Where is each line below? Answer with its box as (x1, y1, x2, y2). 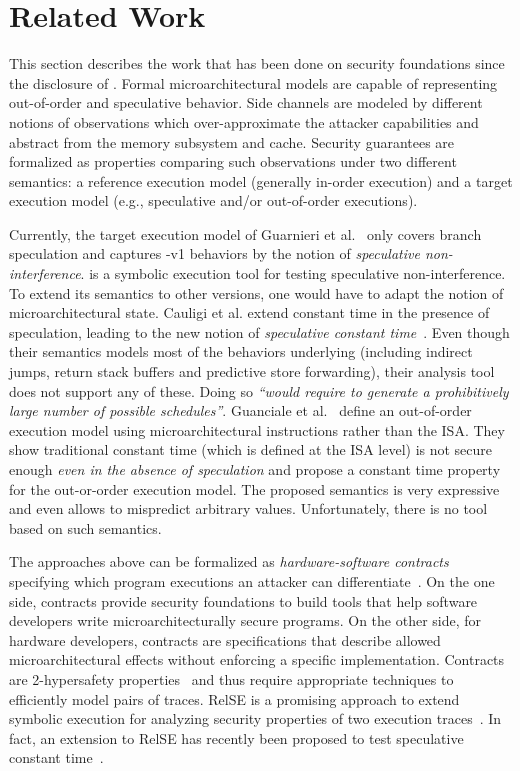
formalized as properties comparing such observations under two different (9, 151, 457, 172)
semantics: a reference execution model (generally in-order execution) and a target (9, 170, 513, 191)
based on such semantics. (9, 517, 162, 538)
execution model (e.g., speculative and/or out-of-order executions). (9, 190, 418, 211)
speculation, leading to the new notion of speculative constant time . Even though (9, 321, 510, 342)
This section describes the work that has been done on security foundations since (9, 53, 505, 74)
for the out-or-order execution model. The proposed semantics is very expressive (9, 478, 500, 499)
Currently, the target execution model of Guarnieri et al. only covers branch (9, 223, 482, 244)
